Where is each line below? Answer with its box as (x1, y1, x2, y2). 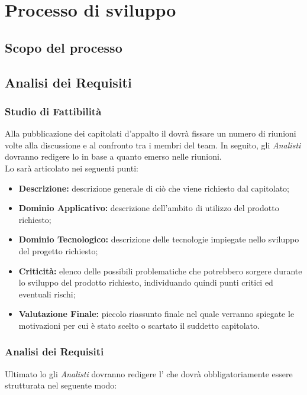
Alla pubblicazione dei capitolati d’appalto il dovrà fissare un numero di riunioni (5, 127, 296, 140)
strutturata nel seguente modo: (5, 379, 117, 391)
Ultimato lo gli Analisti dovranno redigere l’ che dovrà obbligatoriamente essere (5, 367, 293, 380)
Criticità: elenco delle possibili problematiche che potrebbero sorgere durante (18, 264, 302, 277)
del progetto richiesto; (18, 244, 98, 257)
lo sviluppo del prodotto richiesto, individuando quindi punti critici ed (18, 276, 273, 289)
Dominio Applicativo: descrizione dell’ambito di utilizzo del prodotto (18, 202, 279, 214)
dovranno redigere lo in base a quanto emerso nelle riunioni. (5, 150, 222, 163)
